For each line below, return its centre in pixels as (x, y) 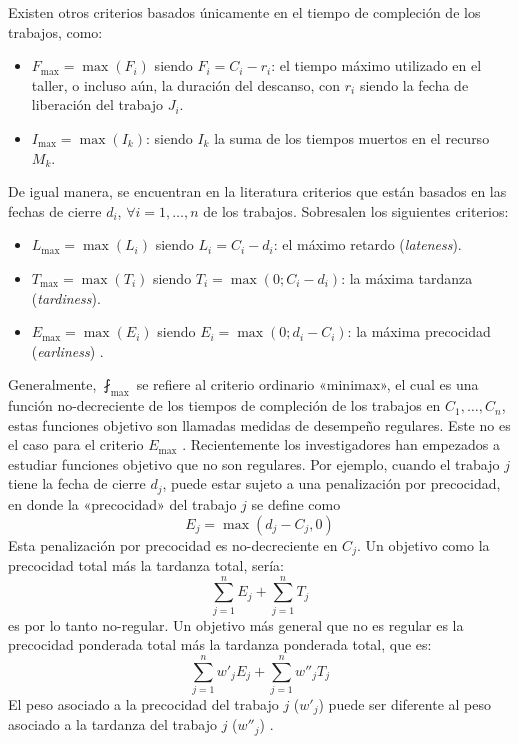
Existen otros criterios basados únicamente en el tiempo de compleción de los (244, 12)
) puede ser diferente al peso (404, 704)
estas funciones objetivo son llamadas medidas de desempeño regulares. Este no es (259, 424)
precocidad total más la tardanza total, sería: (146, 564)
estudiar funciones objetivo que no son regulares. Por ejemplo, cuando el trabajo (254, 463)
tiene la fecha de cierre (77, 483)
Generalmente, (52, 384)
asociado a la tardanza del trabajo (113, 724)
